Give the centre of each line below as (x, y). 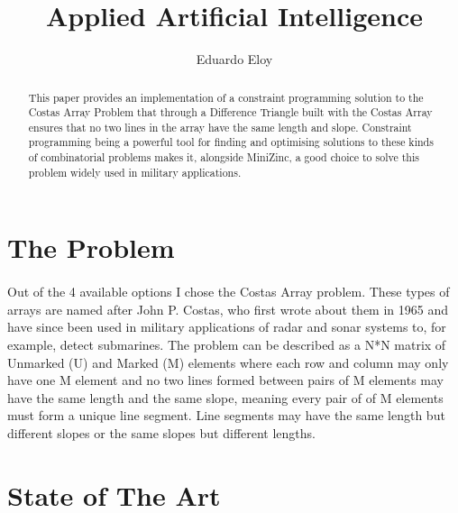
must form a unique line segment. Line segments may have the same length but (226, 415)
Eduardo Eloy (234, 59)
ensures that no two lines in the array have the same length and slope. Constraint (220, 127)
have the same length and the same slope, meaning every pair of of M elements (225, 397)
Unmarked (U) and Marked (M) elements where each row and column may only (228, 362)
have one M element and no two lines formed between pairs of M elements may (226, 380)
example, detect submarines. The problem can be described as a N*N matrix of (227, 345)
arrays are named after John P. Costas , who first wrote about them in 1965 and (228, 309)
